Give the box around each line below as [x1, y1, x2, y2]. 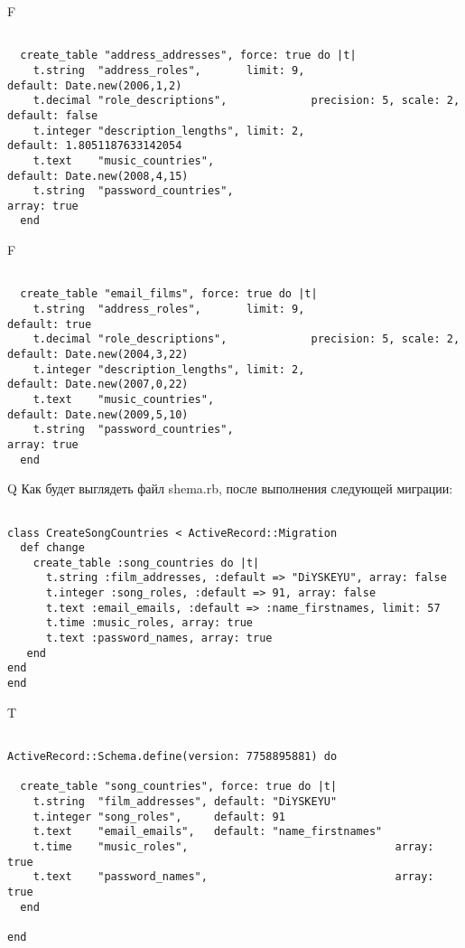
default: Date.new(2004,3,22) [7, 348, 189, 361]
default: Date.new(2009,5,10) [7, 408, 189, 421]
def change [20, 541, 85, 555]
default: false [7, 108, 98, 122]
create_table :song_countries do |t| [33, 556, 260, 569]
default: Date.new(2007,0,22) [7, 378, 189, 391]
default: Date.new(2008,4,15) [7, 169, 189, 183]
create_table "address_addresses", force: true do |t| [20, 49, 357, 62]
